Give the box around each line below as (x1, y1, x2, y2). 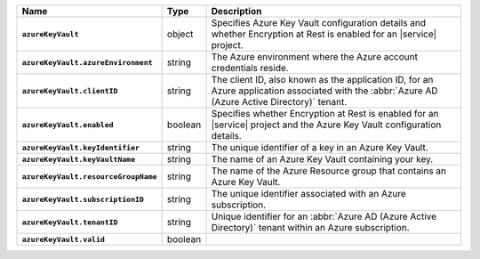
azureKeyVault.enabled (21, 120, 115, 129)
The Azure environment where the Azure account (211, 51, 418, 62)
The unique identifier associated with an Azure (211, 188, 406, 199)
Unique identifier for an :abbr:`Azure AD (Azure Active (211, 210, 437, 223)
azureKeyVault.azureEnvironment (21, 58, 153, 67)
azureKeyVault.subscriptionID (21, 194, 144, 204)
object (166, 28, 194, 40)
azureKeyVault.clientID (21, 85, 118, 95)
